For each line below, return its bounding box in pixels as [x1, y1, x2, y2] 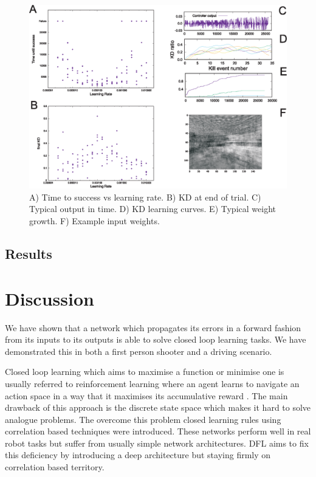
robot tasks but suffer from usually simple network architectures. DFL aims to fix [5, 436, 309, 449]
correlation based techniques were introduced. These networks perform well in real [5, 425, 311, 438]
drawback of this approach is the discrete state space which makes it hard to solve [5, 401, 311, 414]
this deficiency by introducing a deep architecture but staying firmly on [5, 448, 271, 461]
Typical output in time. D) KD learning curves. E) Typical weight [29, 202, 276, 215]
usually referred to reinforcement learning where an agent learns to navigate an [5, 377, 300, 389]
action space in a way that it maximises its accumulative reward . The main [5, 389, 288, 402]
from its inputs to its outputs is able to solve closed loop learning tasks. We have [5, 333, 306, 346]
